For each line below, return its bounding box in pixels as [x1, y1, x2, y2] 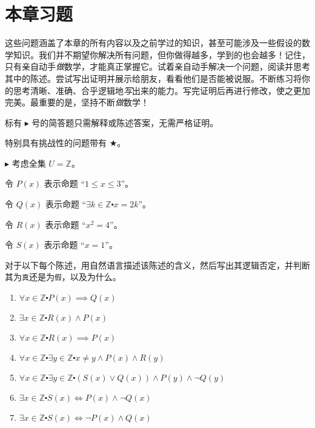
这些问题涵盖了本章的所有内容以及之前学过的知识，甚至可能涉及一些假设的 [5, 36, 302, 49]
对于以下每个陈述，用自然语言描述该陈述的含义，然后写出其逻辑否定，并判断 [5, 258, 310, 271]
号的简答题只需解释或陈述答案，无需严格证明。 [31, 116, 219, 129]
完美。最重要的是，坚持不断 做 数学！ [5, 96, 149, 109]
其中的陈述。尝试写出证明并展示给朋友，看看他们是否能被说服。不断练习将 [5, 72, 302, 84]
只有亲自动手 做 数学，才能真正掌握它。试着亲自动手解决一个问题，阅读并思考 [5, 60, 310, 73]
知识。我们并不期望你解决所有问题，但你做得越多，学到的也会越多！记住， [13, 48, 310, 61]
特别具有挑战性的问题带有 [5, 136, 107, 149]
